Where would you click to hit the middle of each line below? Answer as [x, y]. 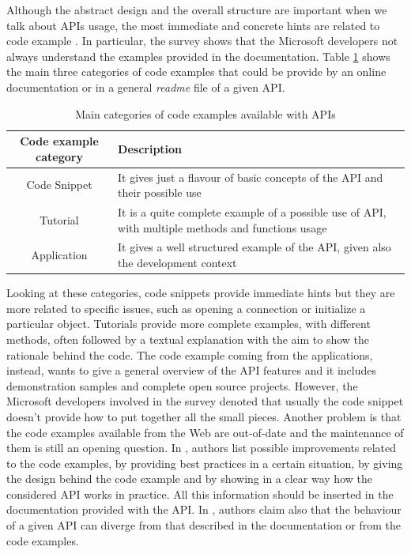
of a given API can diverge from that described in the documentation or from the [204, 525]
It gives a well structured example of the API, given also [255, 247]
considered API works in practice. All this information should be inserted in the [200, 494]
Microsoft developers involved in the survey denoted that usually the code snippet [205, 401]
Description [150, 148]
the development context [177, 263]
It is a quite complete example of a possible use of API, [252, 212]
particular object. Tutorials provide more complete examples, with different [189, 324]
